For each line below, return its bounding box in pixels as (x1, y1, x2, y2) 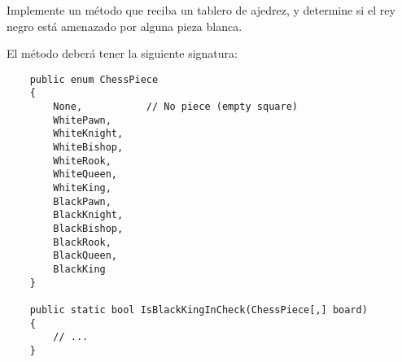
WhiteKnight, (53, 128, 124, 140)
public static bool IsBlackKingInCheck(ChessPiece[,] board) (29, 303, 368, 316)
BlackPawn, (53, 195, 111, 207)
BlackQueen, (53, 250, 118, 262)
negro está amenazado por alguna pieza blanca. (7, 17, 243, 34)
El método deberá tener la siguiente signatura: (7, 45, 238, 62)
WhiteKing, (53, 182, 111, 194)
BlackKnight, (53, 209, 124, 221)
